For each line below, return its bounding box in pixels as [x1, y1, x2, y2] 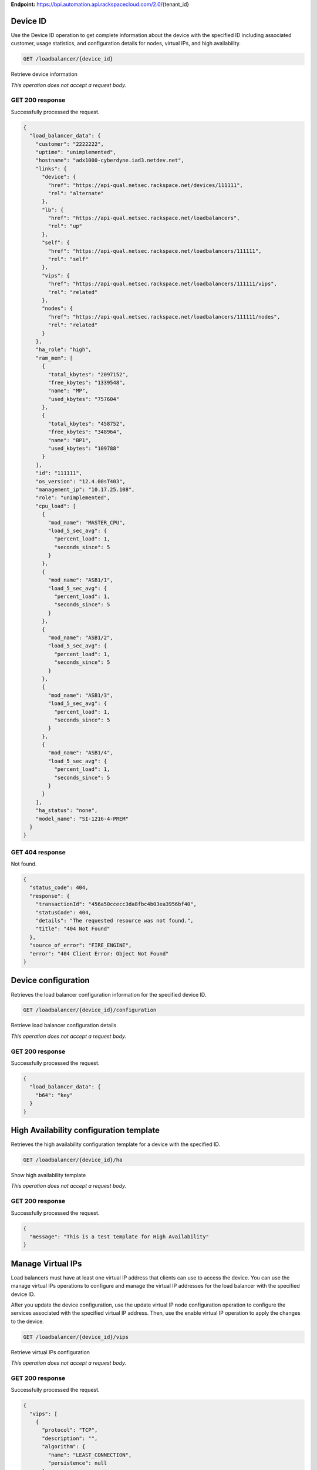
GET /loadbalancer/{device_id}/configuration [23, 1007, 157, 1014]
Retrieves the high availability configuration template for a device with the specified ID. [11, 1141, 220, 1148]
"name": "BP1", [48, 437, 92, 443]
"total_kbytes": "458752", [48, 420, 126, 427]
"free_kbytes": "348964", [48, 429, 123, 435]
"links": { [35, 165, 67, 172]
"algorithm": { [42, 1444, 86, 1450]
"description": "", [42, 1435, 98, 1442]
